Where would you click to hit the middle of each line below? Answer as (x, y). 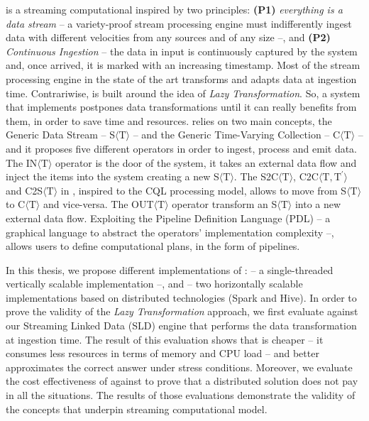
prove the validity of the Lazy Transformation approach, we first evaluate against (182, 311)
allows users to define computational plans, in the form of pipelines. (153, 246)
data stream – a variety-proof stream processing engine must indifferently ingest (179, 23)
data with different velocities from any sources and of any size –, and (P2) (168, 37)
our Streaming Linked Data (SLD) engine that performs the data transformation (181, 326)
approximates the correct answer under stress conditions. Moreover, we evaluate (179, 367)
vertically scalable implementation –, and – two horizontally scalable (154, 284)
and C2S (24, 190)
